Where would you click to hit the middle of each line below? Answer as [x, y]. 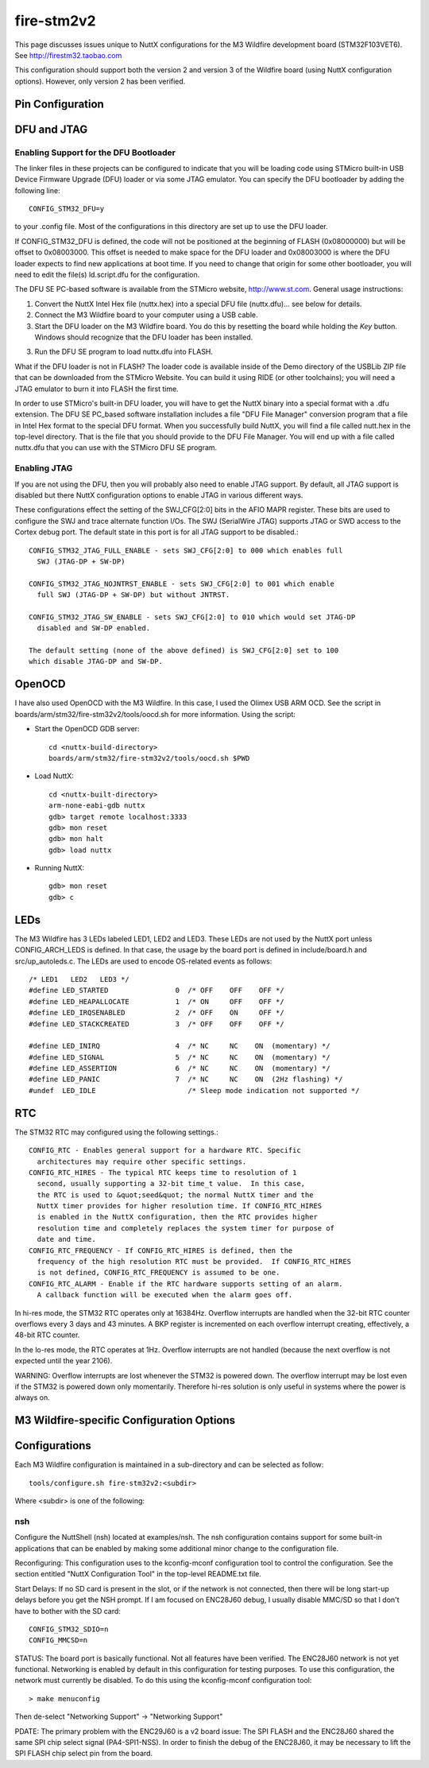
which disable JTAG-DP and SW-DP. [96, 661]
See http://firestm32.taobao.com [68, 55]
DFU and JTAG [51, 129]
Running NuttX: [60, 868]
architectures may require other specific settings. [142, 1161]
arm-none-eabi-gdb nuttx [97, 806]
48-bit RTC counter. [47, 1335]
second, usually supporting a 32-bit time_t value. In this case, [171, 1184]
